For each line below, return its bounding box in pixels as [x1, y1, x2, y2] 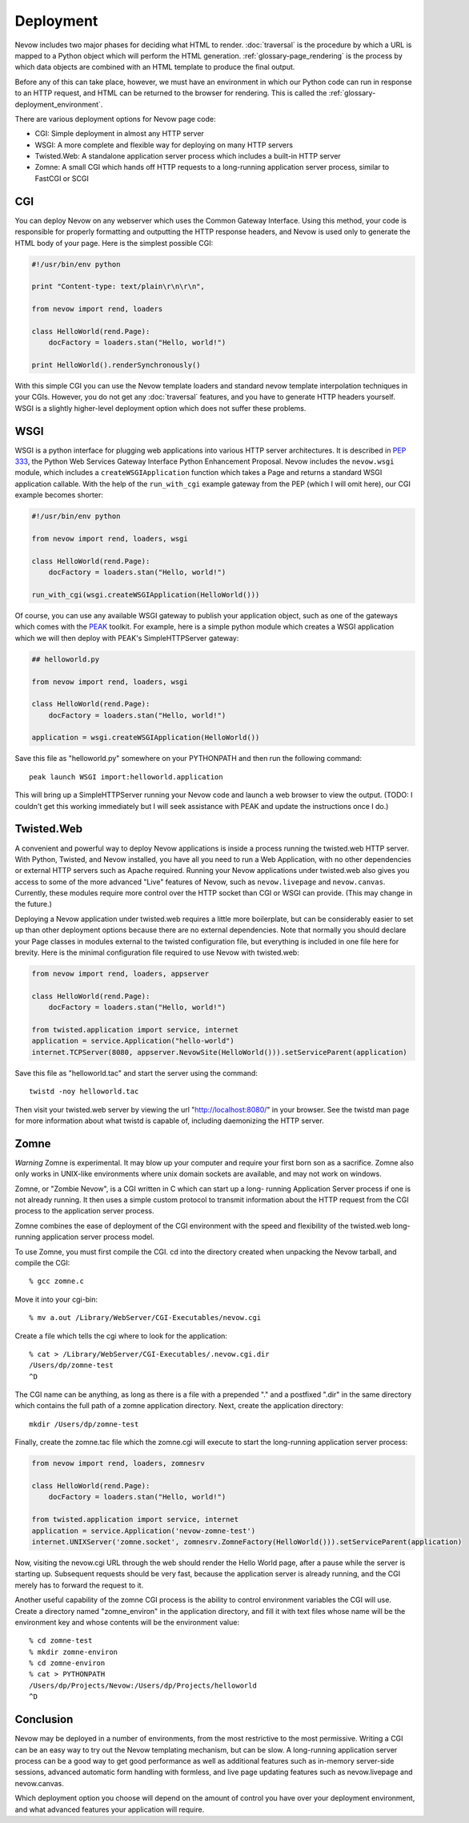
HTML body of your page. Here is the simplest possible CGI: [14, 238, 214, 247]
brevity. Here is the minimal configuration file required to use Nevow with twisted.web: [14, 948, 299, 957]
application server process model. [42, 1232, 155, 1241]
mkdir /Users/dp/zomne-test [29, 1419, 139, 1429]
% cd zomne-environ [29, 1659, 106, 1668]
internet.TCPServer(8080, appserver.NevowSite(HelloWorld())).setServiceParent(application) [31, 1048, 407, 1056]
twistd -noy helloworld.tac [29, 1087, 139, 1097]
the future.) [14, 899, 52, 909]
